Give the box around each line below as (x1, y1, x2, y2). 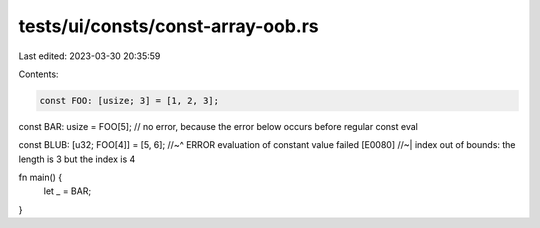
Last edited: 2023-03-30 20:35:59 (18, 50, 161, 62)
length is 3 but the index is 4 (18, 153, 136, 165)
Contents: (18, 68, 59, 80)
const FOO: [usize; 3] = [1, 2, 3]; (39, 95, 220, 106)
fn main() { (18, 171, 63, 184)
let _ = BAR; (43, 185, 92, 197)
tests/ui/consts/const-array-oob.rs (18, 15, 319, 37)
